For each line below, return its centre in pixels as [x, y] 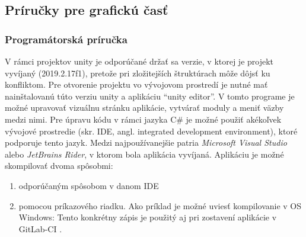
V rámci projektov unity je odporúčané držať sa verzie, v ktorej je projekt [139, 61]
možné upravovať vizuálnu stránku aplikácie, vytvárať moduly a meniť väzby [144, 108]
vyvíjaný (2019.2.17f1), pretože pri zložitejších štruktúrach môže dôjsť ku [138, 73]
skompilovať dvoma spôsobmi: [59, 166]
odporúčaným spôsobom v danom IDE [89, 185]
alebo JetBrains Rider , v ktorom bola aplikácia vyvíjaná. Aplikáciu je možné [144, 154]
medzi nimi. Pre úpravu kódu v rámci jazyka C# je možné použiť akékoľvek [143, 119]
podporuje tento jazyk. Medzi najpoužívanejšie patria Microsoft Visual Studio [146, 142]
